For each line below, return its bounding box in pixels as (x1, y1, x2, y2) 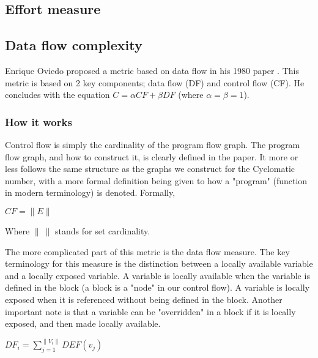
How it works (5, 114, 72, 129)
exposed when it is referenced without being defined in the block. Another (5, 293, 283, 305)
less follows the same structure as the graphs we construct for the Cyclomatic (5, 162, 295, 175)
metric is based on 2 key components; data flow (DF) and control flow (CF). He (5, 76, 305, 89)
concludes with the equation (5, 88, 110, 101)
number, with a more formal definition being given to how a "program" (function (5, 174, 308, 187)
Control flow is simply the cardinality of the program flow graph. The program (5, 138, 300, 151)
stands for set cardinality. (55, 224, 150, 237)
